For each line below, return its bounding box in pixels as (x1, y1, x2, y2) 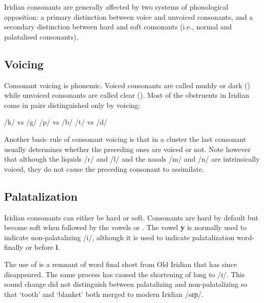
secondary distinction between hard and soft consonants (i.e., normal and (4, 21, 232, 32)
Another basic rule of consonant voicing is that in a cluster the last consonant (4, 133, 246, 144)
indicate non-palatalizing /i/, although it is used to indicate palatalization (4, 232, 235, 242)
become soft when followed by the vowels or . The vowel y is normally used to (4, 222, 247, 233)
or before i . (25, 242, 60, 252)
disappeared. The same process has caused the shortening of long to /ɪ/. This (4, 269, 245, 279)
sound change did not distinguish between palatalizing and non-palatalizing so (4, 279, 247, 289)
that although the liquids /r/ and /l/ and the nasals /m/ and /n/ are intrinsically (4, 154, 260, 164)
